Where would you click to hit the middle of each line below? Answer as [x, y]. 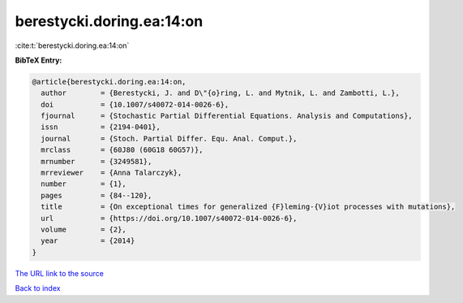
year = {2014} [88, 241]
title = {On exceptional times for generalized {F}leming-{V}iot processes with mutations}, [248, 207]
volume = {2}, [84, 229]
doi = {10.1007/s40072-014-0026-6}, [135, 104]
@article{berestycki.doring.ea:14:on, [109, 82]
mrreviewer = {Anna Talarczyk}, [111, 173]
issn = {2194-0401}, [101, 127]
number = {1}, [84, 184]
